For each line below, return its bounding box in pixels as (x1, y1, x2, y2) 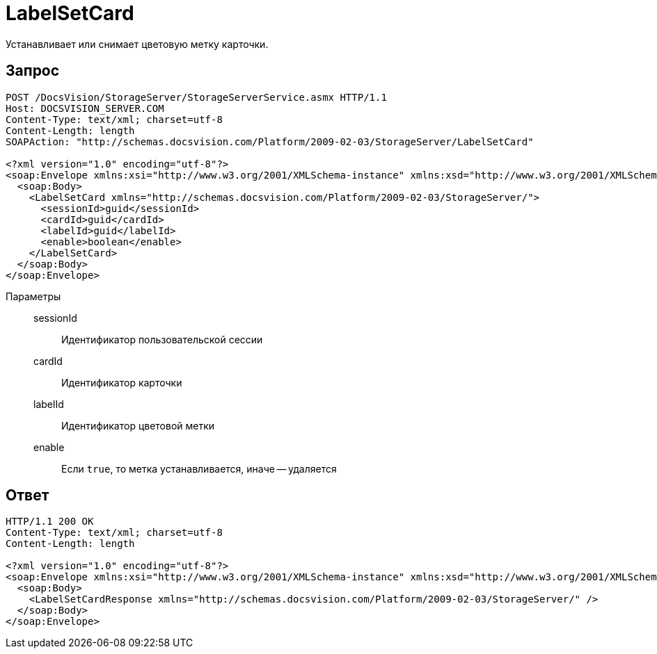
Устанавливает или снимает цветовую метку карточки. (6, 38, 269, 50)
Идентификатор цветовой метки (61, 419, 215, 432)
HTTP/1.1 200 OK (6, 516, 94, 528)
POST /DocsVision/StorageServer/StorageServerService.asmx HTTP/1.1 (6, 91, 387, 103)
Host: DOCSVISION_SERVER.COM (6, 102, 164, 114)
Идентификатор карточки (61, 376, 182, 389)
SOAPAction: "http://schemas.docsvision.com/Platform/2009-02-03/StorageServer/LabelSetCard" (6, 136, 534, 147)
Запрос (6, 62, 60, 80)
